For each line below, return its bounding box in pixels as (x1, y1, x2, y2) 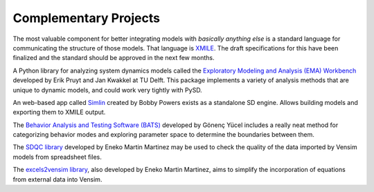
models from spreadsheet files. (12, 153, 102, 161)
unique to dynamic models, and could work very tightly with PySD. (12, 86, 202, 94)
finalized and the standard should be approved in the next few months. (12, 54, 215, 62)
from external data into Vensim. (12, 175, 103, 183)
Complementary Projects (12, 10, 161, 26)
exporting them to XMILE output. (12, 108, 106, 117)
